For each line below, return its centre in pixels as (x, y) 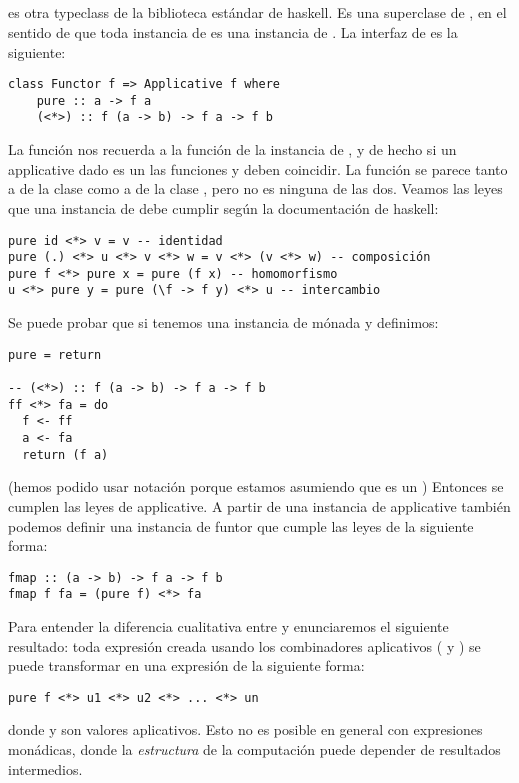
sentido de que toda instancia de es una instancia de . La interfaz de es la (233, 31)
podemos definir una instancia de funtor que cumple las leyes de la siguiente (241, 525)
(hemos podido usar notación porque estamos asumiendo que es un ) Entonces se (256, 486)
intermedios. (45, 768)
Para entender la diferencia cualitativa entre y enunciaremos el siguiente (228, 626)
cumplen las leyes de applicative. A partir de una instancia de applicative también (259, 505)
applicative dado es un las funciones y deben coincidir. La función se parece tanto (258, 168)
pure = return (55, 354)
